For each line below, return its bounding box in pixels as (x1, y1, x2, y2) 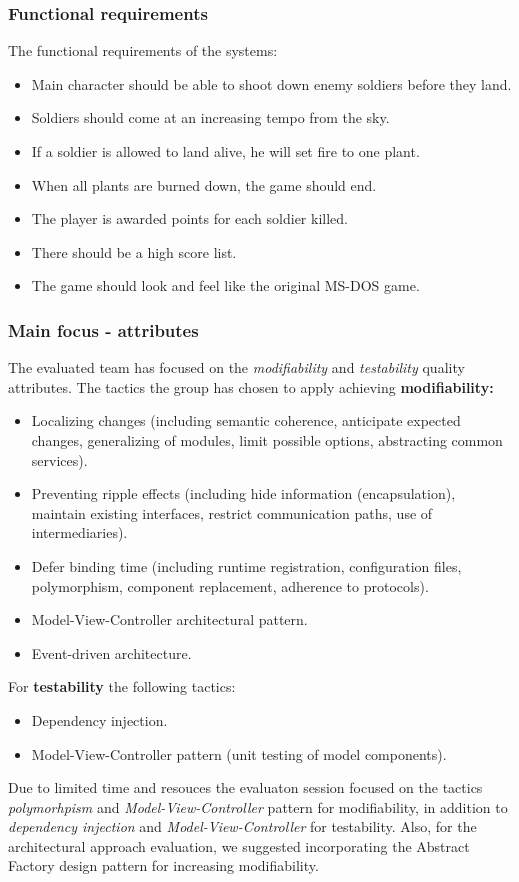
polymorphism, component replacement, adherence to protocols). (31, 575, 429, 596)
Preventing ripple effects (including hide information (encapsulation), (31, 483, 456, 504)
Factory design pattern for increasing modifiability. (8, 855, 319, 876)
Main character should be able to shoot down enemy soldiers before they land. (31, 73, 512, 94)
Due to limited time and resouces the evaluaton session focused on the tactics (8, 777, 483, 798)
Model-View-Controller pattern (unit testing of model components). (31, 743, 447, 764)
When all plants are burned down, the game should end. (31, 174, 377, 195)
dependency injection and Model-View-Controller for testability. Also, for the (8, 816, 477, 837)
